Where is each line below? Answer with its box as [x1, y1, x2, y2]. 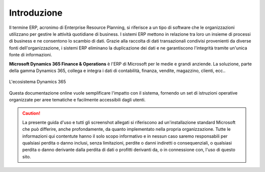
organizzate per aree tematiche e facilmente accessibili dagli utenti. [9, 97, 146, 103]
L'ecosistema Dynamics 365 [9, 79, 66, 85]
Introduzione [9, 7, 63, 18]
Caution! [22, 110, 41, 116]
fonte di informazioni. [9, 52, 53, 58]
